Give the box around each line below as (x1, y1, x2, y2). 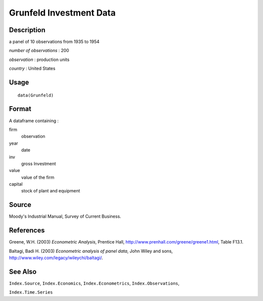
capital (9, 181, 23, 187)
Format (9, 105, 32, 113)
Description (9, 26, 46, 34)
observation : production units (9, 56, 70, 62)
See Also (9, 267, 37, 276)
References (9, 226, 45, 235)
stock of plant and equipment (21, 188, 80, 194)
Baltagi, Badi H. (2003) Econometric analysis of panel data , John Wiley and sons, (9, 248, 173, 254)
